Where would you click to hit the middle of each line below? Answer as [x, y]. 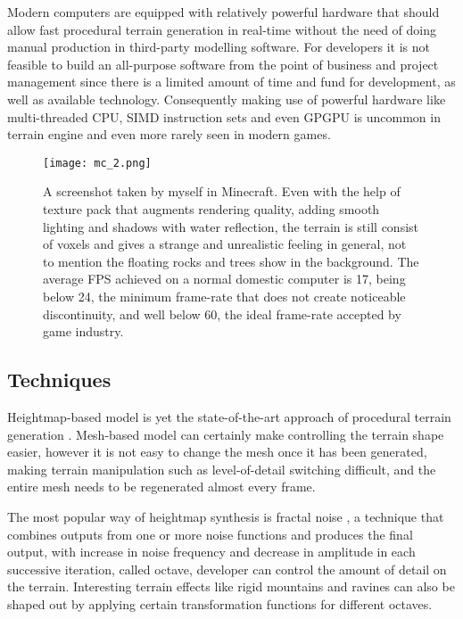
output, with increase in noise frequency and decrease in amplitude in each [211, 552]
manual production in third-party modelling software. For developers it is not [219, 47]
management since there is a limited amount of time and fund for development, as [231, 82]
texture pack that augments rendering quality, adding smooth [211, 209]
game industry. [83, 331]
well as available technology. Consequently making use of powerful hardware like [227, 99]
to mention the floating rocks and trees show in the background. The [231, 261]
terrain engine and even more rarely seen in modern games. [169, 134]
